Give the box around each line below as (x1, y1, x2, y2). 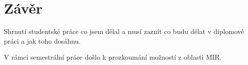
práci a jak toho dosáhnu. (4, 35, 81, 46)
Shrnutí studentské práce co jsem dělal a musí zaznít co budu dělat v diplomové (4, 26, 244, 36)
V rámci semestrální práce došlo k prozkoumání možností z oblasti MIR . (4, 52, 222, 62)
